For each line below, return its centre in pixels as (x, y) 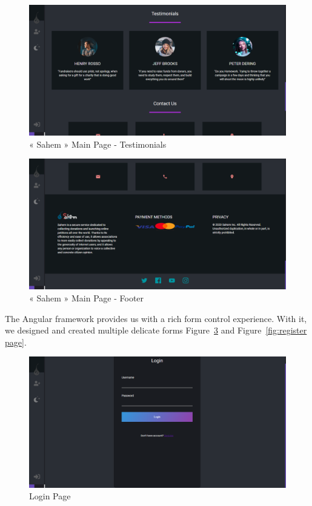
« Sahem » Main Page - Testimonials (98, 144)
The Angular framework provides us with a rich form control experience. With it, (156, 318)
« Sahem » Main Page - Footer (87, 298)
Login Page (50, 496)
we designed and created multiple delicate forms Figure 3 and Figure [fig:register (156, 330)
